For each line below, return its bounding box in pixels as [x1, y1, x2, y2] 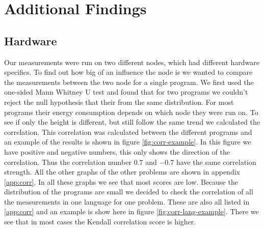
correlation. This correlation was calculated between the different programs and [4, 126, 252, 137]
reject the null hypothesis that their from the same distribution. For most [4, 96, 234, 107]
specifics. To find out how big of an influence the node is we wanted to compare [4, 67, 253, 77]
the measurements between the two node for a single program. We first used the [4, 76, 254, 87]
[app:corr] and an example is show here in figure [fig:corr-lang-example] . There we [4, 206, 259, 217]
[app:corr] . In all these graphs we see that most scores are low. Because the [4, 176, 238, 187]
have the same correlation [176, 156, 256, 167]
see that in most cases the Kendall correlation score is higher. [4, 216, 196, 227]
